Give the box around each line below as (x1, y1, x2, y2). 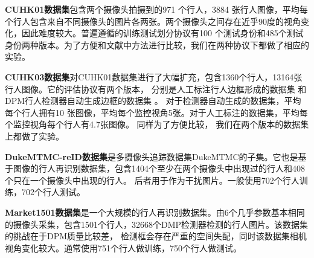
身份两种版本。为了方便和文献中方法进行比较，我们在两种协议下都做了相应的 (5, 38, 309, 51)
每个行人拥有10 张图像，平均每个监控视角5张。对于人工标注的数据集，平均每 (5, 106, 308, 118)
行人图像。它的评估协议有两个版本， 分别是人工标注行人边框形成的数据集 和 (5, 82, 307, 95)
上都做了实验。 (5, 129, 64, 142)
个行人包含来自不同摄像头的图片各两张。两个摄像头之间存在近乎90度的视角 (5, 15, 301, 27)
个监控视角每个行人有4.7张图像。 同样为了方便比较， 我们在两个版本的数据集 (5, 118, 309, 131)
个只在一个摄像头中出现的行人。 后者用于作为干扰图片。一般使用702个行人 (5, 173, 300, 186)
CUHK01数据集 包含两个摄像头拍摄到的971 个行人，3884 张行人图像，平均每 (5, 3, 308, 15)
